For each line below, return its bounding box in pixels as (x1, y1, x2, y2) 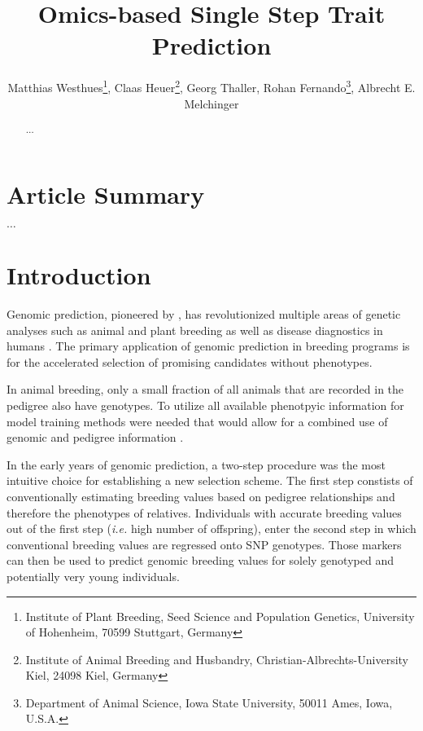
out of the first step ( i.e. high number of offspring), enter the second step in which (7, 520, 416, 537)
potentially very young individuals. (7, 567, 180, 584)
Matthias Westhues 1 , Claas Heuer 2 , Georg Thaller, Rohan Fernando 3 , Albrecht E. (7, 77, 416, 95)
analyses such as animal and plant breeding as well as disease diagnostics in (7, 321, 383, 338)
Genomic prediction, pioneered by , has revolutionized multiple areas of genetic (7, 306, 401, 323)
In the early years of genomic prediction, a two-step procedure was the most (7, 456, 386, 473)
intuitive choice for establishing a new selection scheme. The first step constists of (7, 472, 413, 489)
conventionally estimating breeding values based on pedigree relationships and (7, 487, 395, 504)
